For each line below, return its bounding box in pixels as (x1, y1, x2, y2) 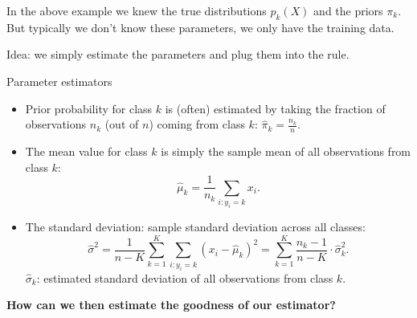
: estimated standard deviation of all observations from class (36, 269, 333, 286)
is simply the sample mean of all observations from (161, 143, 411, 159)
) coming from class (149, 116, 245, 132)
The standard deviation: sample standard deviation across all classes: (25, 218, 366, 234)
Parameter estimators (6, 72, 112, 89)
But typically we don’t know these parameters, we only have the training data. (6, 18, 395, 35)
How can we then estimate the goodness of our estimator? (6, 296, 336, 313)
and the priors (313, 2, 383, 18)
